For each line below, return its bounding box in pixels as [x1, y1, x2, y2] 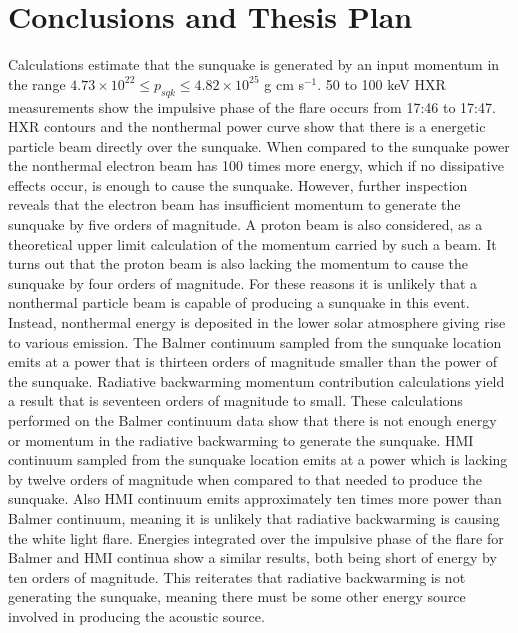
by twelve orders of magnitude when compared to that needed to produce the [8, 468, 482, 489]
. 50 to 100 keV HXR [317, 73, 446, 94]
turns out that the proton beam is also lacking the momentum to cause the [8, 253, 469, 274]
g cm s [264, 73, 304, 94]
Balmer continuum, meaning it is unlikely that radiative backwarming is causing [8, 507, 500, 528]
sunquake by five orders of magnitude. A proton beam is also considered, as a [8, 214, 483, 235]
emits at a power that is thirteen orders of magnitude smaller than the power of [8, 351, 497, 372]
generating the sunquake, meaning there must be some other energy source [8, 586, 466, 607]
